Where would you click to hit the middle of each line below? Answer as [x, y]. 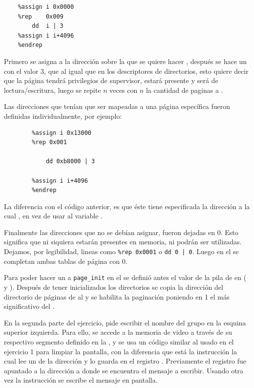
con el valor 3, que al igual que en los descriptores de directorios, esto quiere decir [126, 71]
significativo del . [29, 306]
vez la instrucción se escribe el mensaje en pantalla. [81, 380]
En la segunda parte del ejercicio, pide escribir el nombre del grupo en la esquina [125, 322]
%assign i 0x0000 [46, 7]
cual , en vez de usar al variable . [53, 216]
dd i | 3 [48, 26]
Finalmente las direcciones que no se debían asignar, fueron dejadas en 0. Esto [121, 232]
